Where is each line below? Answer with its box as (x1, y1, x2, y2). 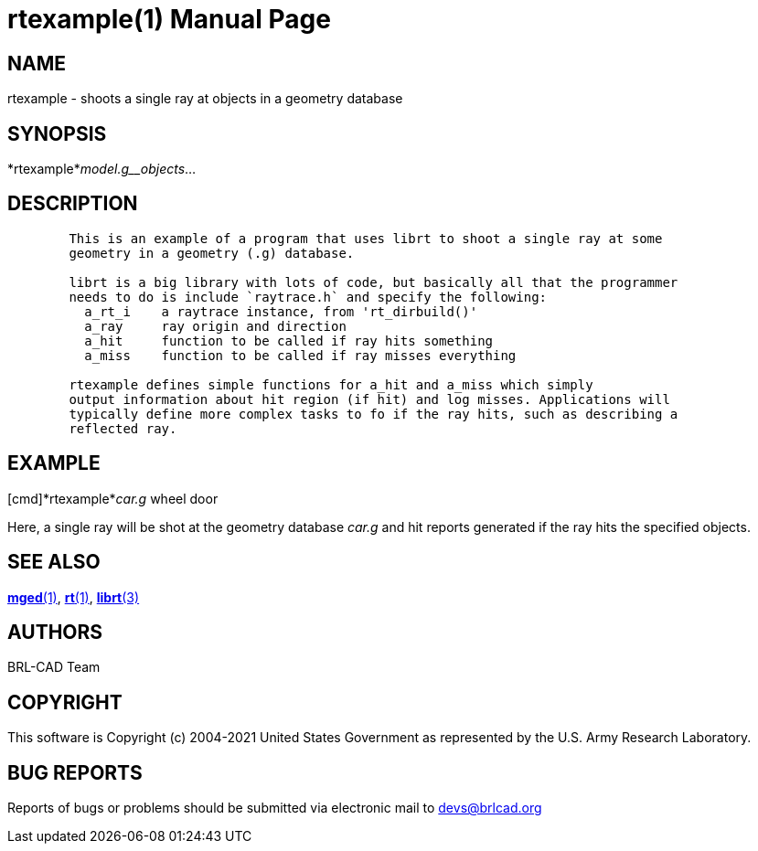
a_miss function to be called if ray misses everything (84, 347, 517, 363)
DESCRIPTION (7, 192, 138, 216)
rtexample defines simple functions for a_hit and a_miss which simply (69, 377, 593, 392)
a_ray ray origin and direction (84, 318, 347, 334)
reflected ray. (69, 420, 177, 436)
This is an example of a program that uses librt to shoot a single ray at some (69, 230, 663, 246)
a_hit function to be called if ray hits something (84, 333, 494, 348)
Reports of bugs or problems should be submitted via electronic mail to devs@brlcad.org (7, 800, 542, 816)
